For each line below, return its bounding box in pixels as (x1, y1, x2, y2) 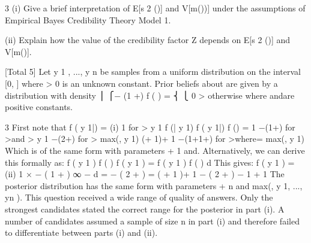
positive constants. (5, 101, 73, 113)
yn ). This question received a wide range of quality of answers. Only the (5, 191, 273, 203)
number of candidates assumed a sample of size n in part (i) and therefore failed (5, 214, 300, 227)
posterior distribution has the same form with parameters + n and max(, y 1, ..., (5, 179, 303, 192)
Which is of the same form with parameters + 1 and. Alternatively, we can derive (5, 144, 305, 156)
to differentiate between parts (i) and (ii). (5, 226, 158, 239)
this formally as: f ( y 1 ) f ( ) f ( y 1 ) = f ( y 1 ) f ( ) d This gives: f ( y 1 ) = (5, 156, 295, 168)
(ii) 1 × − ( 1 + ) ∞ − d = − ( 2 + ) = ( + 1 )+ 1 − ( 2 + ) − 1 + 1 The (5, 168, 285, 180)
